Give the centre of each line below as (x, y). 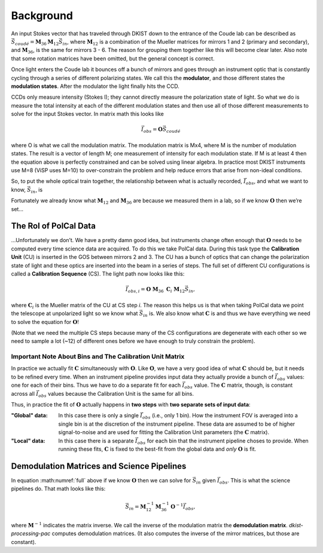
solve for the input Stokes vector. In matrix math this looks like (87, 114)
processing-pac (31, 534)
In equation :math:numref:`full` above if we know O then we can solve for (101, 480)
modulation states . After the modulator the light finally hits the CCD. (95, 86)
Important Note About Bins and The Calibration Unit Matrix (98, 357)
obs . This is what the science (255, 481)
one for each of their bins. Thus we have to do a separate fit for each (96, 385)
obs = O (153, 130)
